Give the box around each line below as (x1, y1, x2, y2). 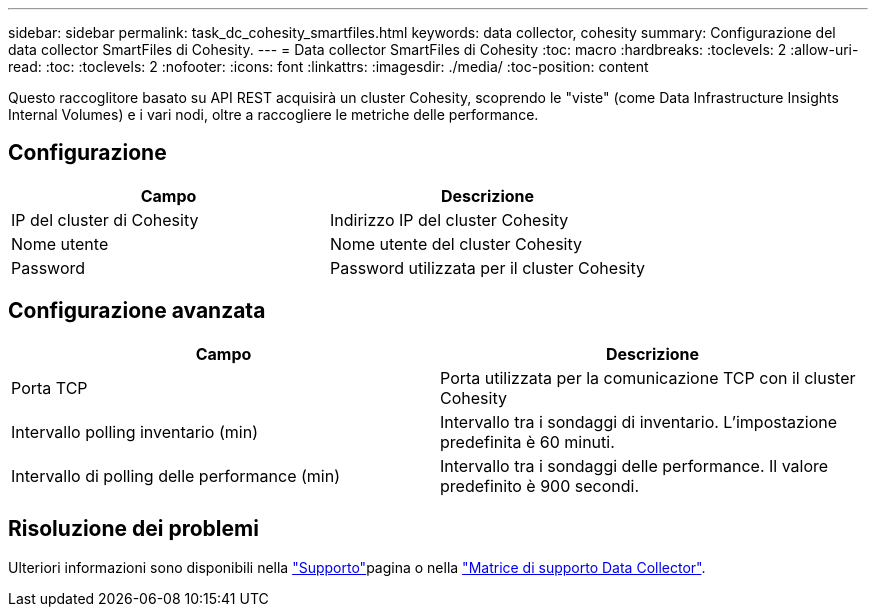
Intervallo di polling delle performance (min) (11, 465, 340, 486)
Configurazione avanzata (8, 298, 266, 324)
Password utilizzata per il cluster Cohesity (330, 257, 645, 278)
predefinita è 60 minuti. (440, 431, 615, 452)
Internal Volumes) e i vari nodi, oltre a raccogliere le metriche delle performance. (8, 106, 539, 123)
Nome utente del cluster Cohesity (330, 233, 582, 254)
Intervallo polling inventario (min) (11, 421, 258, 442)
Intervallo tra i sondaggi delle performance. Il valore (440, 455, 829, 476)
